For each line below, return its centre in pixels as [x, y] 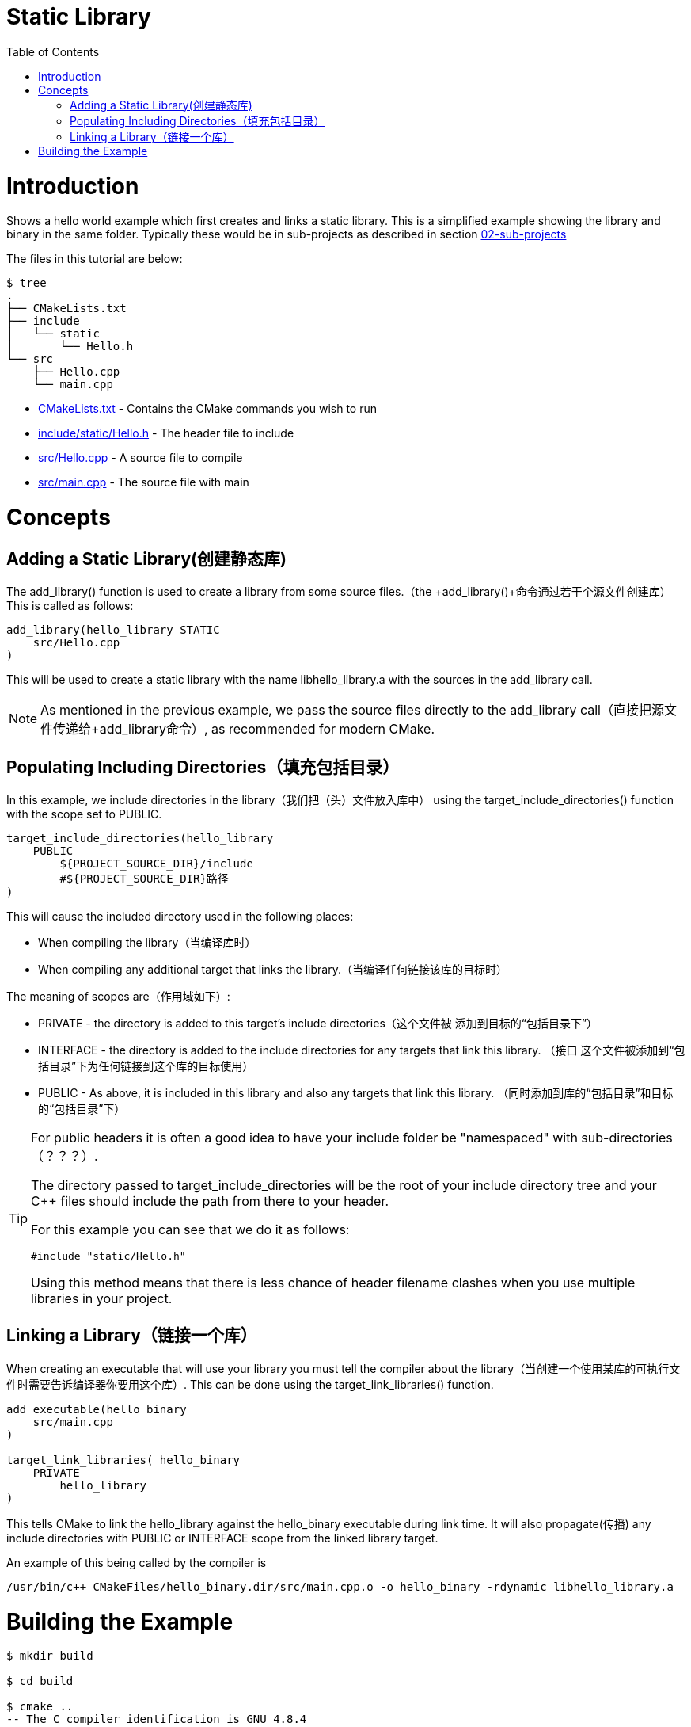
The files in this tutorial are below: [95, 259]
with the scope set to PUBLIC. [84, 814]
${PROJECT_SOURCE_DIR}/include [156, 864]
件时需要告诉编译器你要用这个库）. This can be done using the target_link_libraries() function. [250, 1384]
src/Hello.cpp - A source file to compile [140, 458]
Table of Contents [53, 51]
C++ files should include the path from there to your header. [210, 1201]
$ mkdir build [50, 1656]
